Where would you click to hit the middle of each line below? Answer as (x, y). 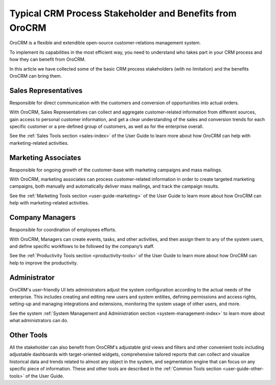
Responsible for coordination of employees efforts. (63, 230)
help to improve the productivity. (44, 263)
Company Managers (43, 218)
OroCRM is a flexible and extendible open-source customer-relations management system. (105, 43)
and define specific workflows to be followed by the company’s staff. (82, 246)
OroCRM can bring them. (36, 76)
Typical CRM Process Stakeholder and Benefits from (123, 13)
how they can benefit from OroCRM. (48, 59)
